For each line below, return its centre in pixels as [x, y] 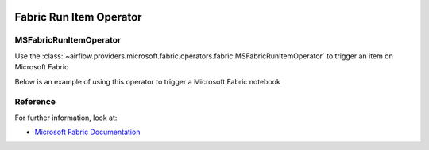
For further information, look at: [66, 118]
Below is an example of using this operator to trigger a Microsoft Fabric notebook [148, 81]
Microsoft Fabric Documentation [87, 132]
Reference [35, 102]
